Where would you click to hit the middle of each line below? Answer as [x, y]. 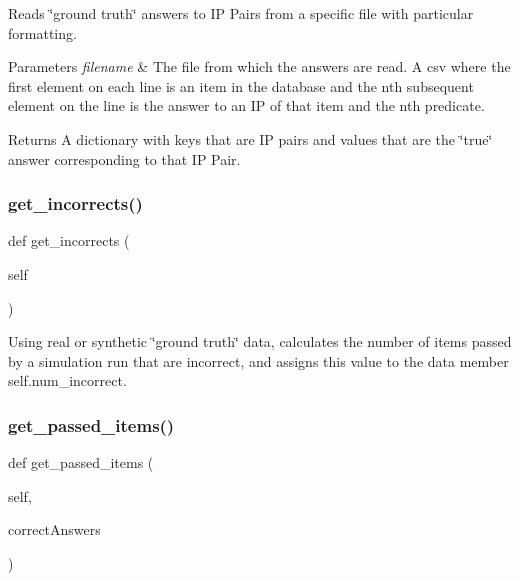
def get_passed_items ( [81, 462]
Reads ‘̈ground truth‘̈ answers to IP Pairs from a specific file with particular [241, 13]
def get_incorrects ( [69, 240]
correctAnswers [54, 529]
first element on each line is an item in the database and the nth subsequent [241, 85]
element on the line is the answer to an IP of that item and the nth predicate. [246, 105]
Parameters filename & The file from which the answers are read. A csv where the [259, 66]
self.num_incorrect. [67, 380]
